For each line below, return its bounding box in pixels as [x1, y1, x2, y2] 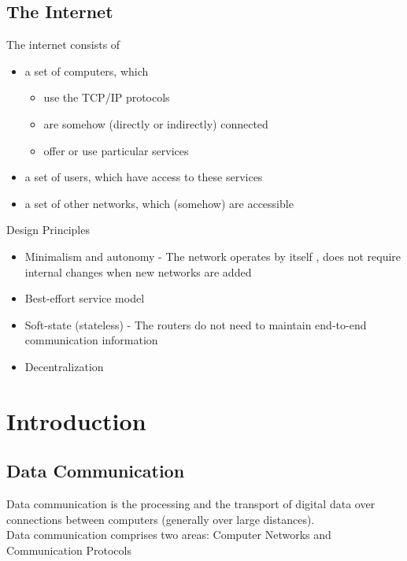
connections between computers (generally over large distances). [6, 511, 315, 527]
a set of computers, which [24, 62, 149, 79]
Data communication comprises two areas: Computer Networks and [6, 526, 331, 543]
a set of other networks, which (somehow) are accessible [24, 195, 294, 211]
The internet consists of [6, 36, 120, 53]
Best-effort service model [24, 290, 145, 307]
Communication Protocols [6, 541, 131, 558]
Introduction [6, 404, 146, 437]
